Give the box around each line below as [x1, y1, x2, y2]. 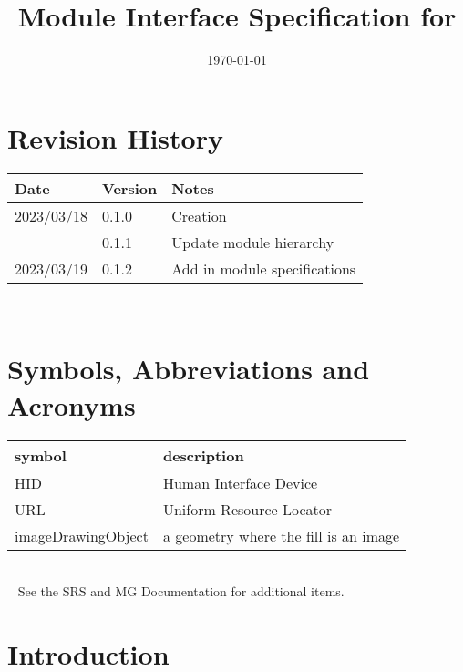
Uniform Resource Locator [162, 498, 333, 520]
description [162, 444, 244, 466]
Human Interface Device [162, 471, 318, 493]
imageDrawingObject [15, 524, 149, 546]
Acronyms [7, 386, 136, 423]
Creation [171, 204, 227, 226]
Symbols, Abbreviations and [7, 350, 370, 388]
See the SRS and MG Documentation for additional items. [17, 582, 345, 601]
